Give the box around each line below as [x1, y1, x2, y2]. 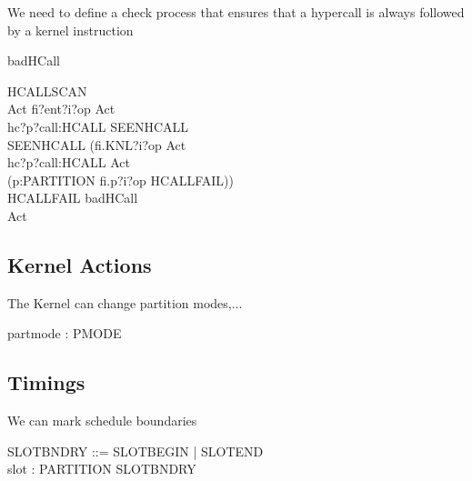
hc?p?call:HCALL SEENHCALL [7, 116, 189, 135]
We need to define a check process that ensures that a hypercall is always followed [7, 3, 465, 21]
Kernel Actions [7, 250, 152, 278]
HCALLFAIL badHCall [7, 188, 138, 207]
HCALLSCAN [7, 81, 87, 100]
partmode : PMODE [7, 324, 122, 343]
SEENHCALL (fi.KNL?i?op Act [7, 135, 186, 154]
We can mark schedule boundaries [7, 411, 197, 430]
